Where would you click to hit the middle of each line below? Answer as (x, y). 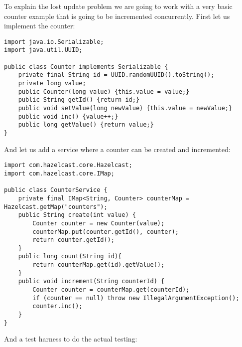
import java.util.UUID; (43, 50)
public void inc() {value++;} (68, 116)
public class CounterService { (56, 190)
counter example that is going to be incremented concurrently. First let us (117, 16)
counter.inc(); (58, 306)
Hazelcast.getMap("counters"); (56, 207)
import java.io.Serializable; (54, 42)
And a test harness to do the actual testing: (71, 339)
